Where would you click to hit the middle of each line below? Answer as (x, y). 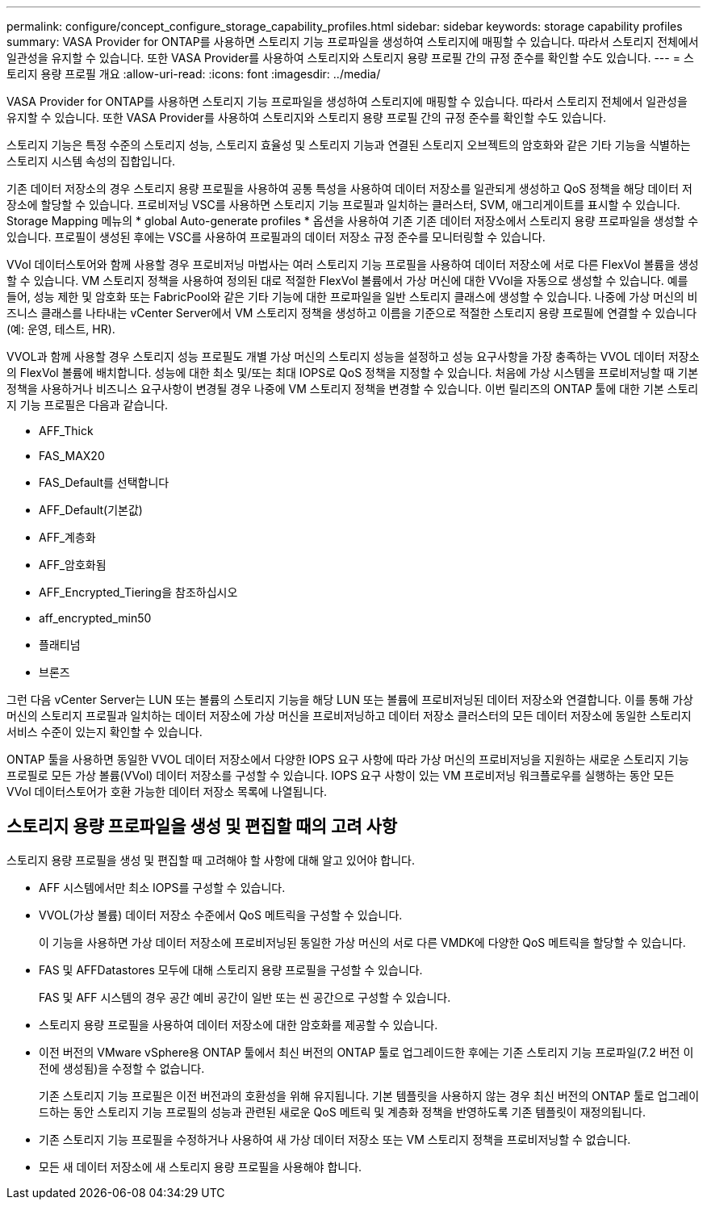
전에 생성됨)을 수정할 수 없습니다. (122, 1068)
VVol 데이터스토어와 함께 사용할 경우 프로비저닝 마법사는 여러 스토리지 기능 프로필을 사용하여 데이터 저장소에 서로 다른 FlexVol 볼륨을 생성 (353, 264)
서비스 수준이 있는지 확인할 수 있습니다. (105, 732)
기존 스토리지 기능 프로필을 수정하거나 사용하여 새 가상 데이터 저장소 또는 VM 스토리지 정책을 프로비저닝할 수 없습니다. (335, 1139)
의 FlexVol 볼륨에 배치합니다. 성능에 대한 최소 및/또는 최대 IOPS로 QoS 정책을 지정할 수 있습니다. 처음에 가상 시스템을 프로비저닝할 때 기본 (353, 373)
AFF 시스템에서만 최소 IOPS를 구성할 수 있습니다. (162, 887)
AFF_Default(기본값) (91, 510)
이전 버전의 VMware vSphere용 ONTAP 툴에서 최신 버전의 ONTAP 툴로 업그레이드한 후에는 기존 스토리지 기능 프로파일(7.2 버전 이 (366, 1052)
